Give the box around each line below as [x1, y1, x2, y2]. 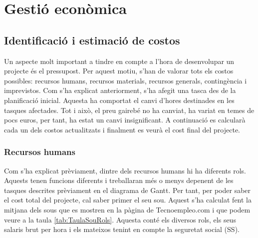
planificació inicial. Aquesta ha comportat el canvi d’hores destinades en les [4, 94, 235, 105]
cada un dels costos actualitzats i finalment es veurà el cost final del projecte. [4, 124, 240, 134]
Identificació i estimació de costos [4, 32, 180, 47]
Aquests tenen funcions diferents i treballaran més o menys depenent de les [4, 175, 234, 185]
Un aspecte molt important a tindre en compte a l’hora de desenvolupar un [4, 55, 235, 66]
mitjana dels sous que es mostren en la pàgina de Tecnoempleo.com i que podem [4, 204, 251, 214]
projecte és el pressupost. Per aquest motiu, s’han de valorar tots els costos [4, 65, 234, 76]
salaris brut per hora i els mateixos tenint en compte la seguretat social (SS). [4, 224, 240, 234]
